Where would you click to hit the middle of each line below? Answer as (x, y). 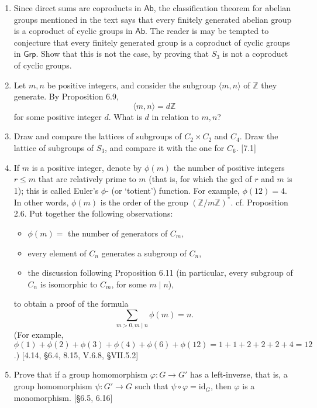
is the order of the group (144, 202)
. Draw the (259, 136)
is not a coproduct (255, 54)
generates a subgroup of (144, 253)
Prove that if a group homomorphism (81, 374)
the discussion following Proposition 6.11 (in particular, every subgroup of (160, 272)
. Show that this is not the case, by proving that (122, 54)
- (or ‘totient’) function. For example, (173, 190)
